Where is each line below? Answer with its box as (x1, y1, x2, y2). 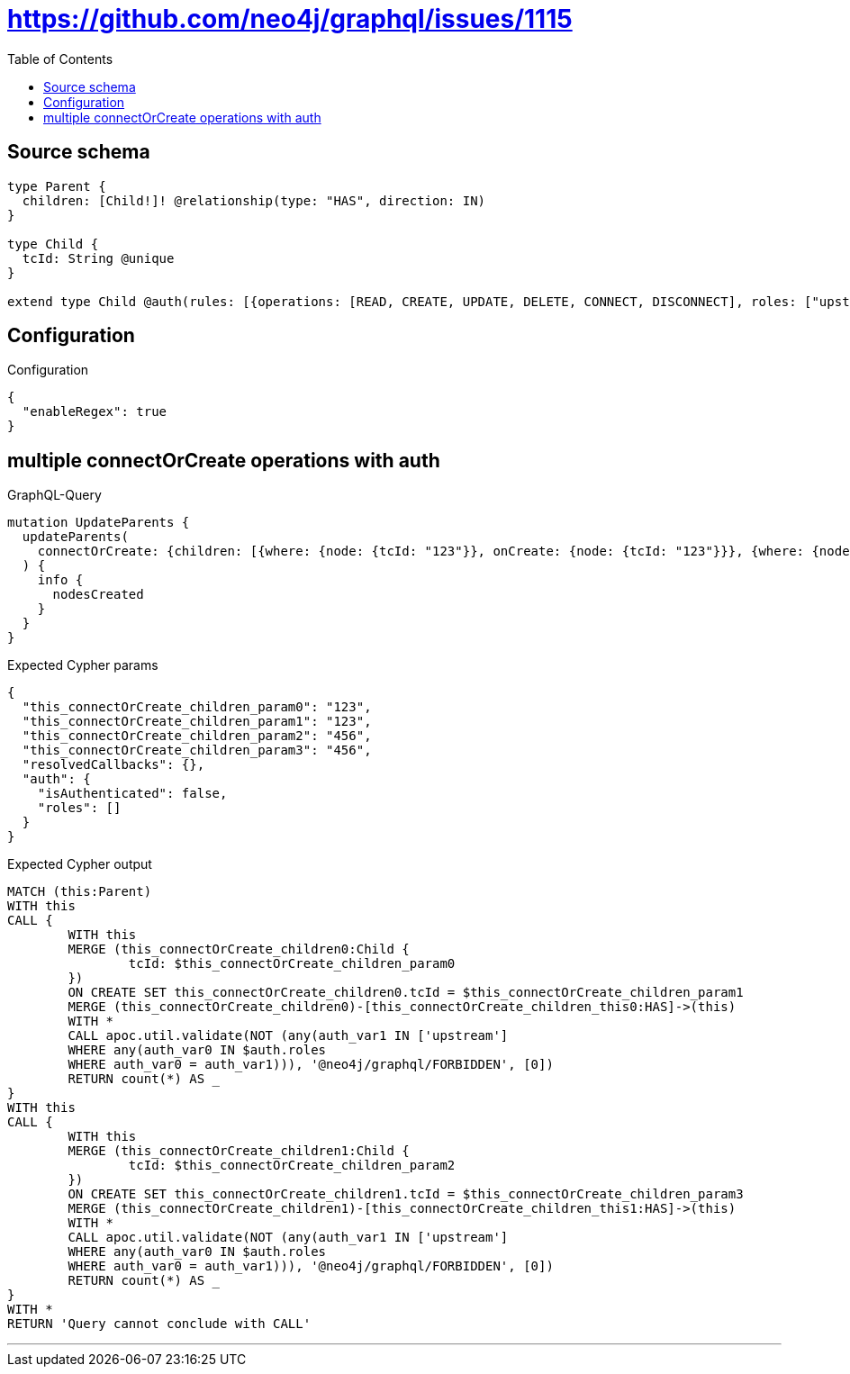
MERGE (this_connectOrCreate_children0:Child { (68, 942, 410, 957)
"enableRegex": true (22, 404, 167, 420)
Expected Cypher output (7, 856, 152, 872)
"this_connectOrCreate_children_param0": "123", (22, 700, 372, 715)
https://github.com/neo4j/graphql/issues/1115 (7, 4, 573, 34)
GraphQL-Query (7, 487, 102, 503)
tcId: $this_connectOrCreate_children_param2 (128, 1158, 456, 1173)
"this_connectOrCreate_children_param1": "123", (22, 714, 372, 729)
